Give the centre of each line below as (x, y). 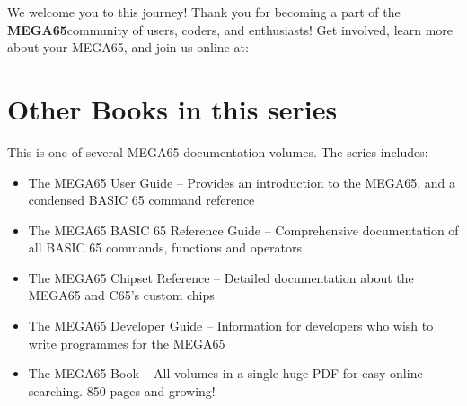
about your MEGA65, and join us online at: (128, 47)
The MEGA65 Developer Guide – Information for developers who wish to (231, 326)
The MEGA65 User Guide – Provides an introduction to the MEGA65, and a (242, 182)
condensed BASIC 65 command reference (141, 200)
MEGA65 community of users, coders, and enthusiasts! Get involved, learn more (230, 29)
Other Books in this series (172, 108)
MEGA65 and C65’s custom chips (121, 295)
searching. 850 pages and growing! (122, 390)
